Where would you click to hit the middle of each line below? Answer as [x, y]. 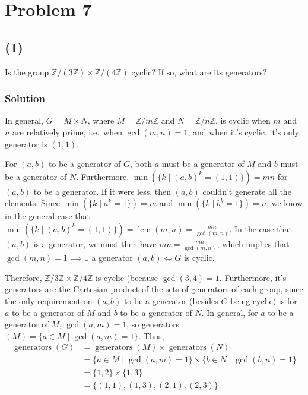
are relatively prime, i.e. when [67, 132]
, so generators [153, 324]
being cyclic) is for [264, 301]
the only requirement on [49, 301]
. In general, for [230, 312]
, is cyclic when [243, 120]
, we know [285, 203]
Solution [25, 98]
